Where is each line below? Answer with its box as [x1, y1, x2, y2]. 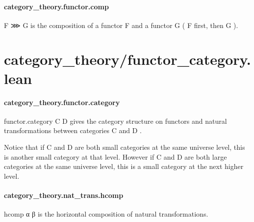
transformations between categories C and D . [4, 125, 142, 136]
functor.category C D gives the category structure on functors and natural [4, 115, 227, 126]
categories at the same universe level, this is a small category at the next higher [4, 161, 244, 171]
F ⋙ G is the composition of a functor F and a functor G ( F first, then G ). [4, 20, 238, 30]
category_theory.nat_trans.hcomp [4, 190, 124, 200]
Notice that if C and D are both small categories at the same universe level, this [4, 141, 245, 152]
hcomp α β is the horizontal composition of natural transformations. [4, 209, 208, 219]
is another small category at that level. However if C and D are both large [4, 151, 227, 162]
